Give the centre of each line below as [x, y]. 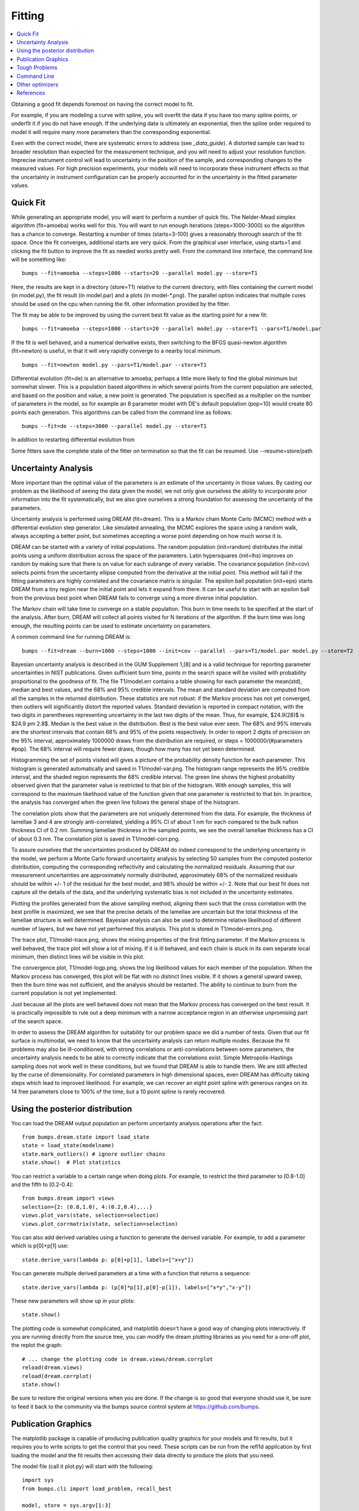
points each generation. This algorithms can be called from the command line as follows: [122, 412]
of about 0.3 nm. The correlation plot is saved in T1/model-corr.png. [95, 839]
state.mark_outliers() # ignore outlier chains [94, 1154]
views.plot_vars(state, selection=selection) [91, 1215]
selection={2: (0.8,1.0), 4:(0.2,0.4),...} [87, 1207]
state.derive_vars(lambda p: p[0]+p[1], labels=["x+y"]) [108, 1260]
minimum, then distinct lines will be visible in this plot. [78, 956]
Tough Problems [37, 68]
